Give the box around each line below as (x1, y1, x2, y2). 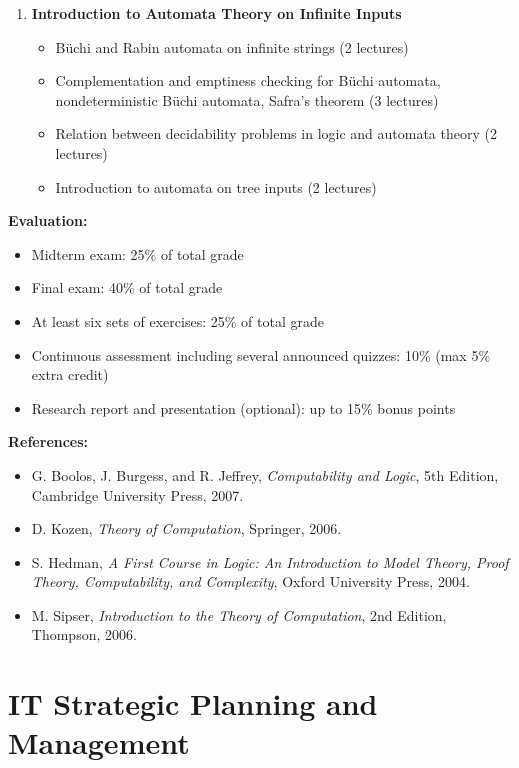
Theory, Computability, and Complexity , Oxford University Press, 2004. (31, 571, 470, 592)
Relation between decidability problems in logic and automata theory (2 (55, 123, 497, 144)
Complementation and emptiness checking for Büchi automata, (55, 70, 441, 91)
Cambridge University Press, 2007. (31, 484, 244, 505)
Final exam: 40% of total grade (31, 277, 223, 298)
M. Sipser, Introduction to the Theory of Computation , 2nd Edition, (31, 604, 447, 625)
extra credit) (31, 364, 109, 385)
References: (8, 431, 89, 452)
